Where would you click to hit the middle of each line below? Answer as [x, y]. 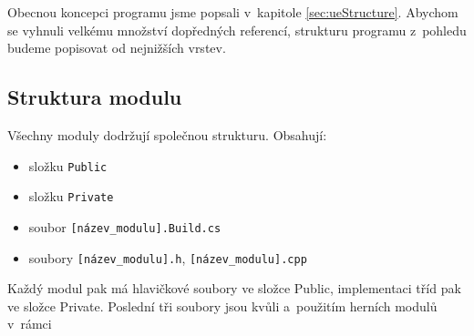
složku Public [68, 165]
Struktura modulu [95, 97]
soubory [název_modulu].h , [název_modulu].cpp [168, 257]
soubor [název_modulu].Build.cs [125, 226]
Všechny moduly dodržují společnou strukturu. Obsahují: [167, 134]
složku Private [71, 196]
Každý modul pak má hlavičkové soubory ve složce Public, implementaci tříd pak [234, 288]
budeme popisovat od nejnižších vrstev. [117, 48]
